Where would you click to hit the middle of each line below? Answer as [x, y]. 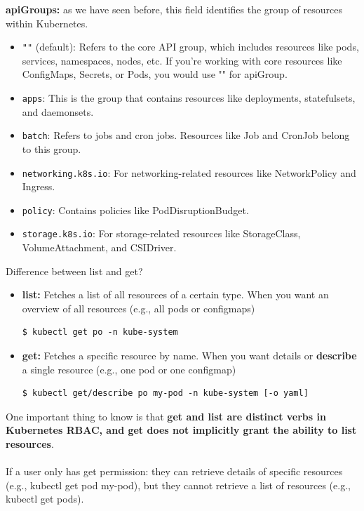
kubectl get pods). [45, 499]
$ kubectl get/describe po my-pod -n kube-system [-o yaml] [165, 393]
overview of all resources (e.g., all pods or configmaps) [139, 308]
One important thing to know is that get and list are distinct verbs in [166, 416]
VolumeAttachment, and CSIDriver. [99, 247]
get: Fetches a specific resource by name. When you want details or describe [189, 356]
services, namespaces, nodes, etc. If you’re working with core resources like [182, 60]
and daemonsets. [58, 111]
